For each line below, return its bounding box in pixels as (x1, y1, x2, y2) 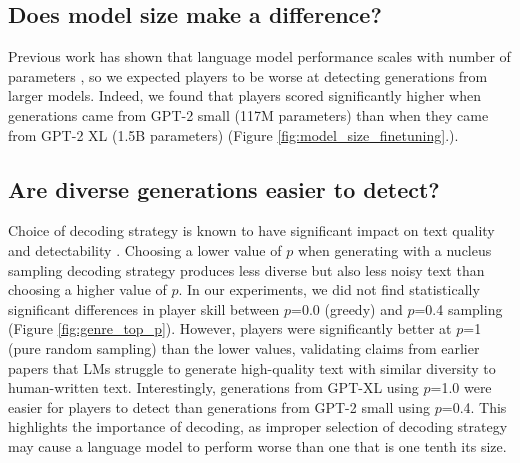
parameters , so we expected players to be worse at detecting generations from (8, 65, 488, 86)
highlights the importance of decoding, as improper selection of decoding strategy (8, 416, 508, 437)
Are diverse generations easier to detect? (8, 173, 440, 204)
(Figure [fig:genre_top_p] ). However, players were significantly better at (8, 318, 452, 339)
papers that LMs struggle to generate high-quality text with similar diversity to (8, 357, 496, 378)
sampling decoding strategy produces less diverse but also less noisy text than (8, 259, 485, 280)
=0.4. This (441, 396, 507, 417)
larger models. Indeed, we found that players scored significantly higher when (8, 85, 482, 106)
